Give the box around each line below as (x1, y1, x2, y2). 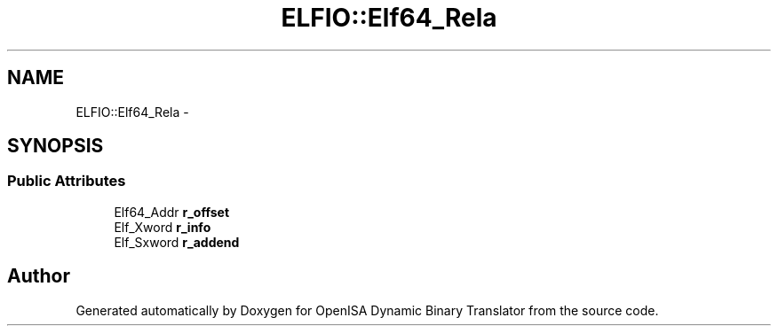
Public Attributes (7, 172, 126, 190)
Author (7, 265, 70, 288)
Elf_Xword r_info (114, 219, 211, 235)
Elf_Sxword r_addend (114, 234, 240, 250)
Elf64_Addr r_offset (114, 204, 230, 220)
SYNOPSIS (7, 135, 104, 158)
